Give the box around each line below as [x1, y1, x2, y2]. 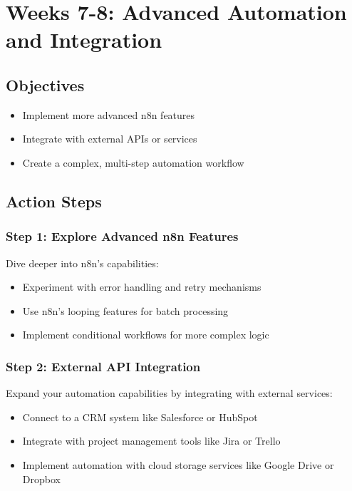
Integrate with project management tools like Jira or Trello [22, 433, 281, 448]
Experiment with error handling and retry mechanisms [22, 279, 262, 294]
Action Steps [6, 190, 102, 212]
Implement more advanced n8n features [22, 107, 195, 122]
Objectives [6, 73, 85, 95]
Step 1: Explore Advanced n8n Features [6, 227, 239, 245]
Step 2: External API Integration [6, 357, 201, 375]
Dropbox [22, 471, 61, 486]
